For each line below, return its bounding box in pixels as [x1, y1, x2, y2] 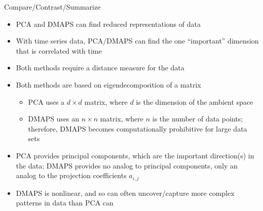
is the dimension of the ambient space [136, 96, 253, 107]
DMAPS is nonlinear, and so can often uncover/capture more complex [16, 187, 235, 198]
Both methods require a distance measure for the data [16, 62, 184, 73]
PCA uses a [28, 96, 65, 107]
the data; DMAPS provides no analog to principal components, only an [16, 160, 238, 171]
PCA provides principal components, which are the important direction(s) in [16, 150, 254, 160]
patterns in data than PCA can [16, 197, 114, 208]
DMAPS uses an [28, 113, 80, 124]
